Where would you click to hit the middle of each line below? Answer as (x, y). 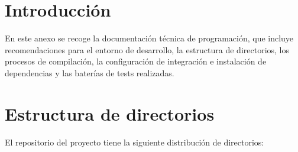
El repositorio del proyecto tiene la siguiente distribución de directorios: (135, 142)
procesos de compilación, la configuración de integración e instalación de (136, 61)
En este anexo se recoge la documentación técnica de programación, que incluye (149, 38)
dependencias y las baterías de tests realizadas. (90, 72)
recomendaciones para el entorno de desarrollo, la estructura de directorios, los (147, 49)
